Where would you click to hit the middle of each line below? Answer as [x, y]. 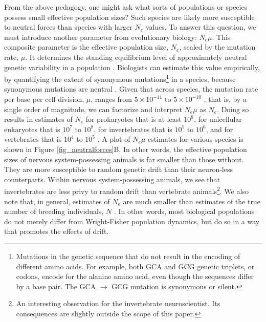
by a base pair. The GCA [56, 286]
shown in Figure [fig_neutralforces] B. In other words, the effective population [126, 149]
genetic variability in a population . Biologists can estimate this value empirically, [132, 67]
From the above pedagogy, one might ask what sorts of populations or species [126, 7]
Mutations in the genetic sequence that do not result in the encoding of [128, 256]
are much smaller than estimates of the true [192, 201]
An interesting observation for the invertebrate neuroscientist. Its [118, 303]
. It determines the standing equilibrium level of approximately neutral [136, 57]
